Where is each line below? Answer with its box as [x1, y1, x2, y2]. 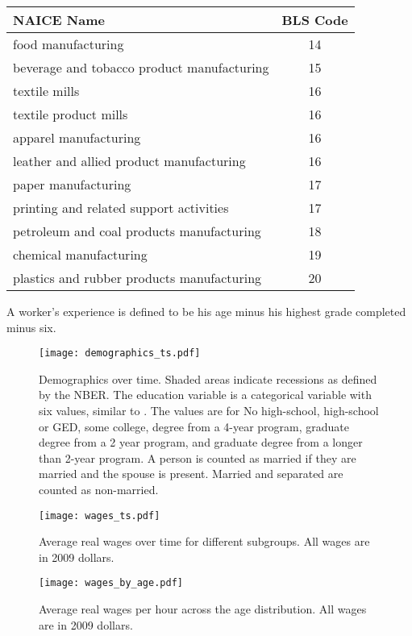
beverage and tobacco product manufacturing [13, 58, 269, 77]
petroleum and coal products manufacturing [13, 222, 261, 240]
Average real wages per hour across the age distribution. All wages [39, 601, 367, 617]
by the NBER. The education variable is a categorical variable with [39, 386, 372, 403]
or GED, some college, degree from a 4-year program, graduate [39, 418, 350, 434]
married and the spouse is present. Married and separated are [39, 465, 343, 482]
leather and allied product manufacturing [13, 152, 246, 170]
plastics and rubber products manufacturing [13, 268, 262, 287]
